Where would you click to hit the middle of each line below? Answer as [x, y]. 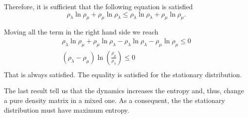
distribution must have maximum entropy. [67, 110]
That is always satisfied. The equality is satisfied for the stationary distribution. [123, 74]
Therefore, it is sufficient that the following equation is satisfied [98, 6]
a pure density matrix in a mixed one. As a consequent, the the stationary [115, 100]
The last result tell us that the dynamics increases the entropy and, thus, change [124, 91]
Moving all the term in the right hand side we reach [81, 32]
